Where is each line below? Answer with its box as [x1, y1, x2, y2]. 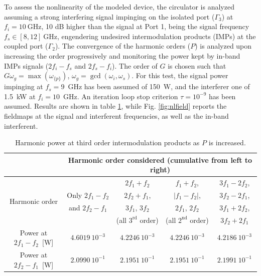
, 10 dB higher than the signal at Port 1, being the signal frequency [41, 21, 249, 32]
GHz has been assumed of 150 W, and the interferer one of [68, 81, 250, 92]
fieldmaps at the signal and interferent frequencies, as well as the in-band [4, 110, 229, 121]
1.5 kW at [4, 91, 36, 101]
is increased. [208, 137, 246, 148]
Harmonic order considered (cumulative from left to [68, 154, 252, 165]
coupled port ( [4, 41, 48, 51]
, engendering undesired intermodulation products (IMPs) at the [57, 31, 256, 41]
